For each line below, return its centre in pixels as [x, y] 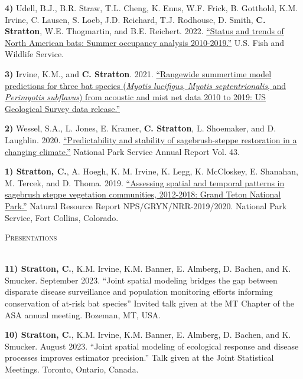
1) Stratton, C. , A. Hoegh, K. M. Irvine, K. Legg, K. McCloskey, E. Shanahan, [151, 171]
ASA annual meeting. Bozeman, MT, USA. [83, 314]
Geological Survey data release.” [63, 108]
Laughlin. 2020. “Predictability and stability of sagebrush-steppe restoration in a [151, 139]
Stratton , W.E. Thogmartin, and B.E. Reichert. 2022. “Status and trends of [144, 31]
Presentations [31, 237]
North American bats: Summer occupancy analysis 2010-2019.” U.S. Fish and [145, 42]
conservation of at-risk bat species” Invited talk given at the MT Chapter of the [150, 303]
